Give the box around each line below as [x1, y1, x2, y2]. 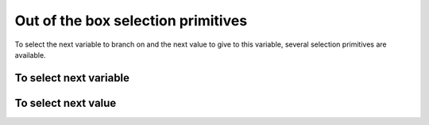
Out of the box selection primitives [14, 12, 248, 29]
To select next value [14, 96, 117, 110]
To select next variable [14, 71, 130, 85]
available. [14, 50, 47, 59]
